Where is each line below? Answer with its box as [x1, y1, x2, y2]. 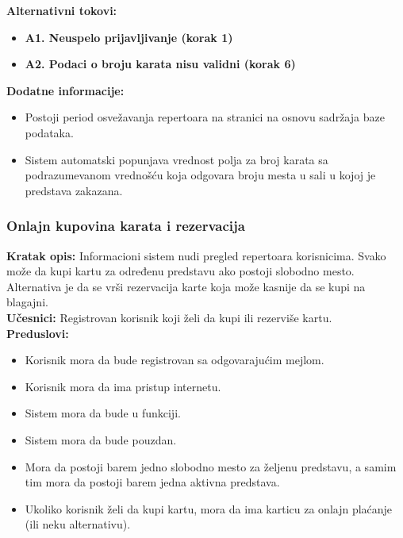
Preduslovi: [6, 325, 69, 341]
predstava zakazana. [25, 182, 123, 198]
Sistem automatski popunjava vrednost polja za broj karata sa [25, 151, 328, 167]
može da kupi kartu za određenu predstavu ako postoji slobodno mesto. [6, 263, 355, 279]
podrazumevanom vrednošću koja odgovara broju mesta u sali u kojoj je [25, 167, 376, 183]
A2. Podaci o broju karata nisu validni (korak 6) [25, 56, 296, 72]
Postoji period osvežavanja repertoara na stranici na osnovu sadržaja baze [25, 109, 385, 125]
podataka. [25, 124, 74, 140]
